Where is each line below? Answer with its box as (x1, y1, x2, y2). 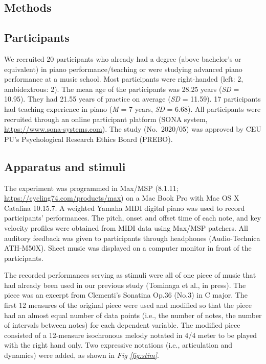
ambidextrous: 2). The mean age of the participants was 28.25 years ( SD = (4, 83, 239, 94)
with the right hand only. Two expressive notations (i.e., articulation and (4, 339, 233, 350)
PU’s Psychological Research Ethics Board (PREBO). (4, 133, 173, 144)
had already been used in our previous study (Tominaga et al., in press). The (4, 279, 246, 290)
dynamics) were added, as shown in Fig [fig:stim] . (4, 350, 159, 360)
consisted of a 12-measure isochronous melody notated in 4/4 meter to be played (4, 329, 257, 340)
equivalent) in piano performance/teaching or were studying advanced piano (4, 63, 242, 74)
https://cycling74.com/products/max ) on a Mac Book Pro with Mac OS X (4, 192, 239, 203)
